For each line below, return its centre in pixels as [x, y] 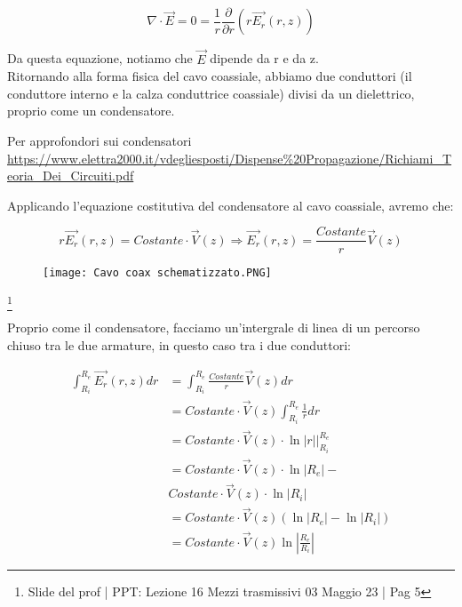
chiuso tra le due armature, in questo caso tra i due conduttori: [179, 345]
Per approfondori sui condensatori [100, 141]
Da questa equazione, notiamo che [100, 58]
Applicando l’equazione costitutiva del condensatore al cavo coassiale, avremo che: [231, 205]
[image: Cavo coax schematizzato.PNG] [157, 272]
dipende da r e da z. [264, 58]
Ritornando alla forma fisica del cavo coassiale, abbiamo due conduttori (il [210, 76]
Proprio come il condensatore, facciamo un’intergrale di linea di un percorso [214, 327]
